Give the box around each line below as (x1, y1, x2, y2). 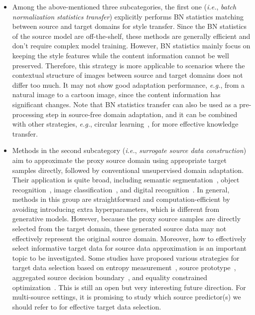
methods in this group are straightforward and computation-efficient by (12, 194, 230, 204)
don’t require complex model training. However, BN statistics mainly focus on (12, 40, 251, 51)
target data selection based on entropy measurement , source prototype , (12, 262, 236, 273)
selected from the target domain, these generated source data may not (12, 223, 227, 234)
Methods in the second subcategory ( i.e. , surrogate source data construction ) (12, 145, 247, 156)
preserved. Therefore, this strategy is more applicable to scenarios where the (12, 60, 245, 70)
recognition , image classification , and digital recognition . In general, (12, 184, 230, 194)
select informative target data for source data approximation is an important (12, 243, 247, 253)
